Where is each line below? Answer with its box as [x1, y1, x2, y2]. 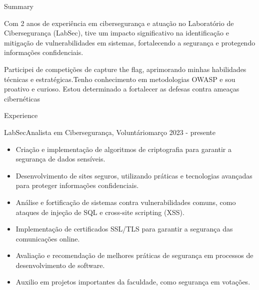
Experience [4, 110, 38, 120]
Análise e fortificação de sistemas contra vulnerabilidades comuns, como [15, 196, 236, 207]
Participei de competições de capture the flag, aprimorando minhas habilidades [4, 63, 246, 74]
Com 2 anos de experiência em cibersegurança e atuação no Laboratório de [4, 17, 234, 28]
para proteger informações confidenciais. [15, 180, 139, 190]
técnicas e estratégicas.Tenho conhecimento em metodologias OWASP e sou [4, 73, 235, 84]
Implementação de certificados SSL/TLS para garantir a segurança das [15, 223, 233, 234]
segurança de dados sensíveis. [15, 153, 105, 164]
